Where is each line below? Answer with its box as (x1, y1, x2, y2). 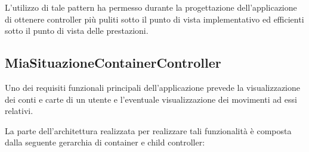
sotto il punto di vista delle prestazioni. (5, 24, 149, 37)
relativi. (5, 104, 33, 117)
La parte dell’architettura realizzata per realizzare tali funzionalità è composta (5, 124, 292, 137)
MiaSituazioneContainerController (5, 53, 221, 72)
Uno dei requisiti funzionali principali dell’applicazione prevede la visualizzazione (5, 81, 300, 93)
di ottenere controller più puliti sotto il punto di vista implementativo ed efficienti (5, 12, 304, 25)
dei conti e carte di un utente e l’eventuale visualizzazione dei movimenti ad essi (5, 93, 297, 105)
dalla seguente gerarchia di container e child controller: (5, 136, 205, 148)
